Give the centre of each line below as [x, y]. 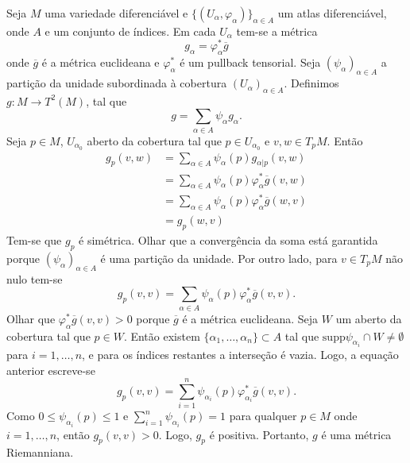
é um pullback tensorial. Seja [250, 62]
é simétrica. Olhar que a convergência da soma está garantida [228, 240]
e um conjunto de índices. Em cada [130, 31]
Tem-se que [34, 240]
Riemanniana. [40, 452]
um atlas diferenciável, [332, 13]
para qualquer [263, 416]
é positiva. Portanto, [259, 434]
